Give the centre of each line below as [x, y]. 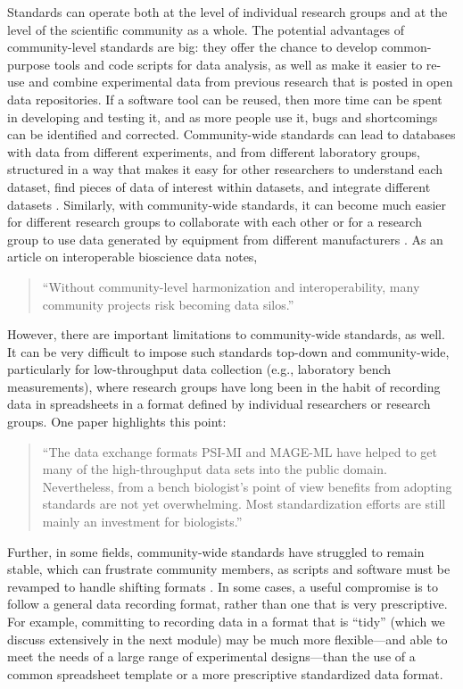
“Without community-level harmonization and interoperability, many [231, 286]
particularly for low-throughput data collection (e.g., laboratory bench [199, 369]
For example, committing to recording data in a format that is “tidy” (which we [226, 621]
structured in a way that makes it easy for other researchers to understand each [225, 169]
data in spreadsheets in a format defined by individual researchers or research [219, 404]
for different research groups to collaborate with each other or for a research [215, 222]
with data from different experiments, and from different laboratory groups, [214, 151]
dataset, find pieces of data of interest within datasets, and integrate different [219, 186]
